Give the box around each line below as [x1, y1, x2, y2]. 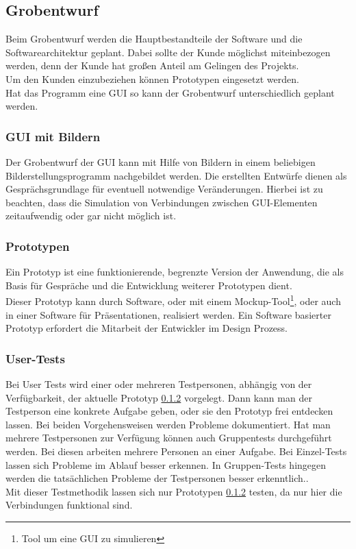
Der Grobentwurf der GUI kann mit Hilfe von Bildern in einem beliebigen [5, 154, 316, 169]
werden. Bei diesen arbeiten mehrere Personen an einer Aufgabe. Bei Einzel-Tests [5, 443, 347, 458]
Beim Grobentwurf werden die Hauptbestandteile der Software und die [5, 32, 303, 46]
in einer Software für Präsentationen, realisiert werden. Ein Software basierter [5, 307, 331, 321]
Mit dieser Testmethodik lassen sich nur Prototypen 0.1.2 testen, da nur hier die [5, 484, 342, 498]
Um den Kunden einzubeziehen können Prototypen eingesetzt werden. [5, 71, 299, 86]
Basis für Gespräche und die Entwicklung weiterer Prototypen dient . [5, 278, 292, 292]
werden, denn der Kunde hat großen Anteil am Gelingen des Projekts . [5, 58, 299, 73]
